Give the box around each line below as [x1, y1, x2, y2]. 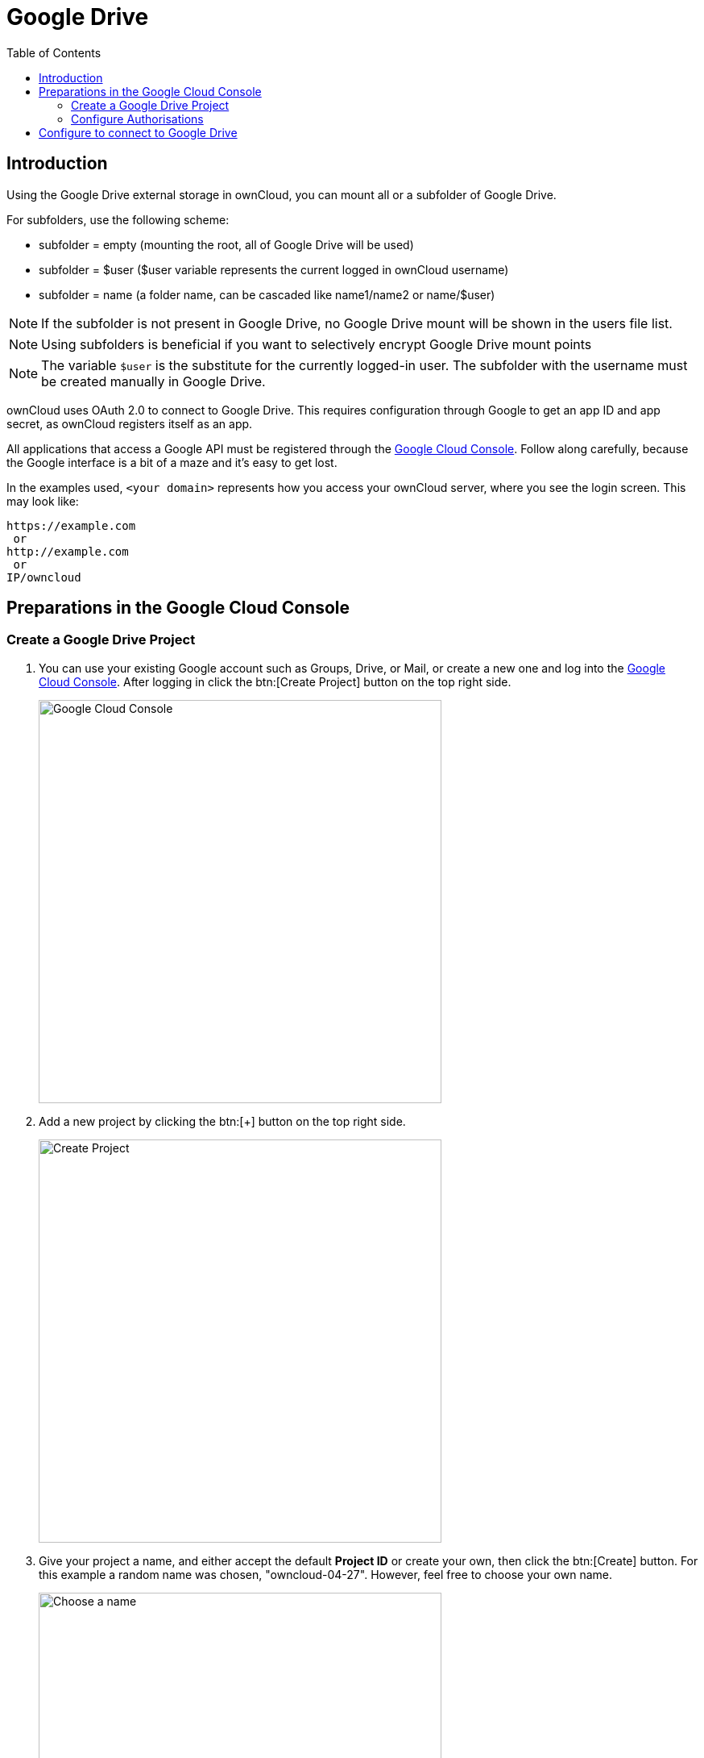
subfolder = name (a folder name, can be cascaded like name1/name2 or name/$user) [39, 287, 495, 302]
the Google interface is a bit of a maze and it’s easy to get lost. [6, 455, 338, 469]
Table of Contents [6, 45, 101, 60]
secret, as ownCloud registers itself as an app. [6, 416, 253, 431]
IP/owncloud [6, 570, 81, 584]
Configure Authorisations [71, 111, 204, 126]
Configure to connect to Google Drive [39, 125, 238, 140]
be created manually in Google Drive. [41, 373, 266, 390]
